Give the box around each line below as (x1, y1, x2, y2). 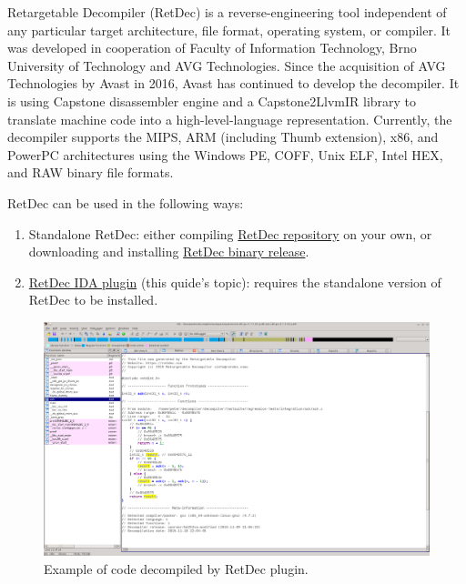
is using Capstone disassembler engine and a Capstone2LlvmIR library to (7, 91, 417, 110)
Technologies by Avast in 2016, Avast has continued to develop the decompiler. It (7, 74, 460, 93)
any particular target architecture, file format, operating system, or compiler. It (7, 20, 451, 39)
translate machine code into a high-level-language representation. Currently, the (7, 109, 452, 128)
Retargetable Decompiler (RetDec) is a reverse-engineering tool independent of (7, 3, 447, 21)
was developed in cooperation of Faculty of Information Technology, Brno (7, 38, 417, 57)
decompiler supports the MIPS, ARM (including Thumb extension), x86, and (7, 127, 439, 146)
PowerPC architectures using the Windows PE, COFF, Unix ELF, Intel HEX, (7, 145, 443, 164)
